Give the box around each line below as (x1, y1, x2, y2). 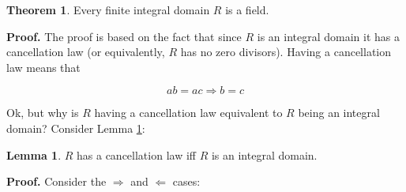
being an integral (298, 104, 380, 121)
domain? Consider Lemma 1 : (6, 119, 145, 136)
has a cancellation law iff (77, 146, 196, 163)
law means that (6, 58, 81, 75)
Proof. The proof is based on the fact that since (6, 28, 242, 44)
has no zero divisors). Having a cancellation (180, 43, 392, 60)
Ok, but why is (6, 104, 79, 121)
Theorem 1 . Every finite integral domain (6, 2, 210, 17)
